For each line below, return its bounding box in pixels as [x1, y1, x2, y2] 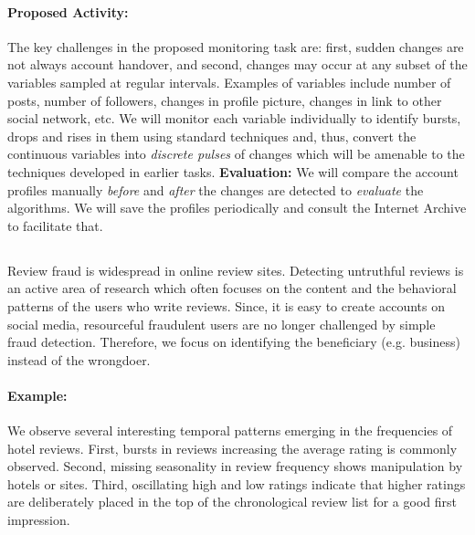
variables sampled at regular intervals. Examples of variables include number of [7, 72, 451, 91]
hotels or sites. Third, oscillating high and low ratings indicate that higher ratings [7, 474, 466, 493]
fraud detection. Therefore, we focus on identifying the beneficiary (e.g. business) [7, 332, 460, 351]
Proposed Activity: [7, 2, 129, 21]
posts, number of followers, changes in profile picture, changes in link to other [7, 90, 442, 110]
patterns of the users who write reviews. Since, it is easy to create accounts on [7, 296, 445, 315]
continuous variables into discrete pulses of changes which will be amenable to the [7, 144, 465, 163]
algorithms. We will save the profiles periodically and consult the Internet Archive [7, 198, 467, 217]
